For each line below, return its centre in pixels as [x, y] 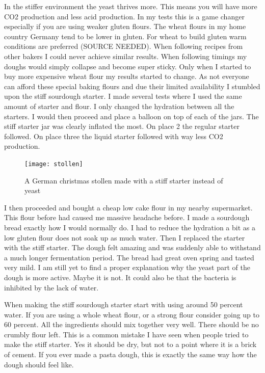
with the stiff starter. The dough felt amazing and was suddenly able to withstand [132, 247]
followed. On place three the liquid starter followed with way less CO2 [114, 136]
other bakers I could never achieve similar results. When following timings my [126, 56]
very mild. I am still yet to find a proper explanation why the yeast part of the [127, 267]
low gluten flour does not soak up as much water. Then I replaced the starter [125, 237]
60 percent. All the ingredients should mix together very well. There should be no [131, 324]
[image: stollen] [54, 164]
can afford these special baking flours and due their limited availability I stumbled [132, 86]
